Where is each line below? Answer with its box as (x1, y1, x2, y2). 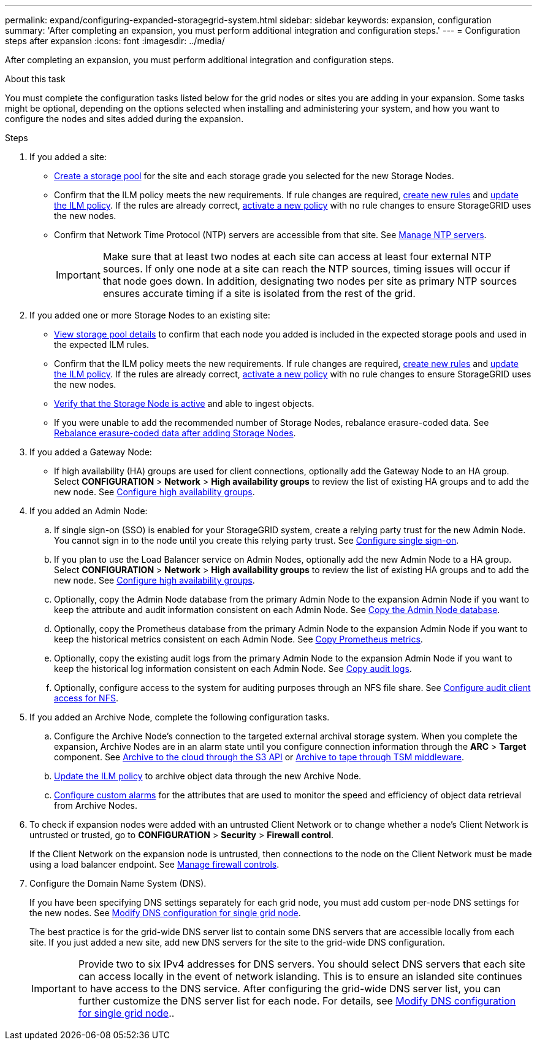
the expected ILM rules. (54, 339, 150, 350)
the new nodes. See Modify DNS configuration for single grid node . (29, 908, 301, 918)
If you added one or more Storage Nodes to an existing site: (29, 310, 270, 320)
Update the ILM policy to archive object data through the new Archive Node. (54, 771, 362, 781)
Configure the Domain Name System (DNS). (29, 878, 207, 889)
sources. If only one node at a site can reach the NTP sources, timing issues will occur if (102, 263, 511, 275)
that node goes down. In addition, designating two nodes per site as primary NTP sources (102, 275, 517, 287)
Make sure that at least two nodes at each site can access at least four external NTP (102, 250, 492, 263)
